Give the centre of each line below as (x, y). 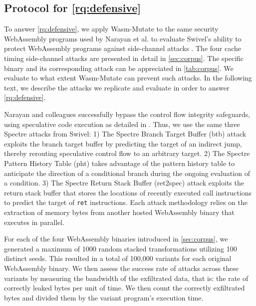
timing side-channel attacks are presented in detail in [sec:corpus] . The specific (124, 58)
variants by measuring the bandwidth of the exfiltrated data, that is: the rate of (126, 278)
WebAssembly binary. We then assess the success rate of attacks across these (122, 268)
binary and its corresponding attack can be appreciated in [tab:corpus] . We (119, 68)
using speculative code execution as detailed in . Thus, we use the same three (122, 124)
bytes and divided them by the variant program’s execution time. (104, 297)
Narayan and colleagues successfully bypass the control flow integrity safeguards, (127, 114)
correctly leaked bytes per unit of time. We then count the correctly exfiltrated (125, 288)
